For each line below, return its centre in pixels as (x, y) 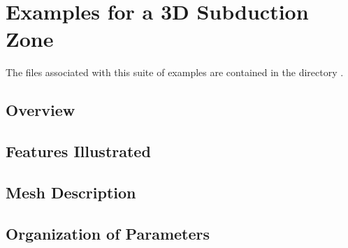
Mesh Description (71, 192)
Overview (41, 110)
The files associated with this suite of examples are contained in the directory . (175, 72)
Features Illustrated (78, 151)
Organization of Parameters (108, 233)
